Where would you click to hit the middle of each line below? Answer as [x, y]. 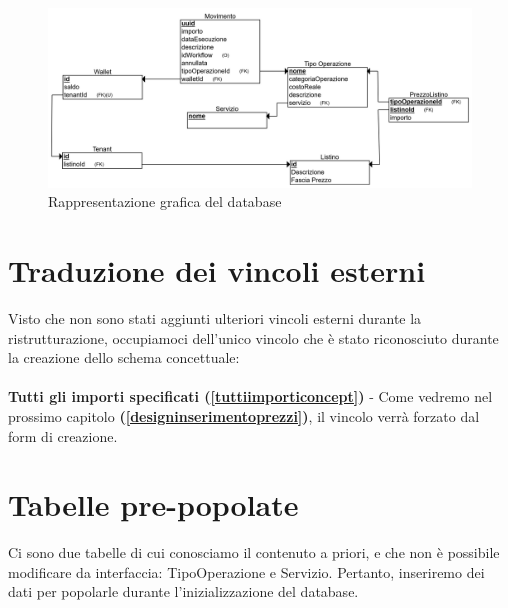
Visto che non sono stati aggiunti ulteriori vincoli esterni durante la [215, 318]
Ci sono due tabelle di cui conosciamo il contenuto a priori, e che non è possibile [254, 552]
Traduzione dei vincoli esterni [217, 270]
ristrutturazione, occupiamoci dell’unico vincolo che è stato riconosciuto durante [253, 337]
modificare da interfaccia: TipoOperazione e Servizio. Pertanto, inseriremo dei [246, 571]
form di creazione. [63, 435]
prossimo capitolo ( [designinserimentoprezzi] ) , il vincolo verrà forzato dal [244, 415]
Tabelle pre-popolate [153, 504]
